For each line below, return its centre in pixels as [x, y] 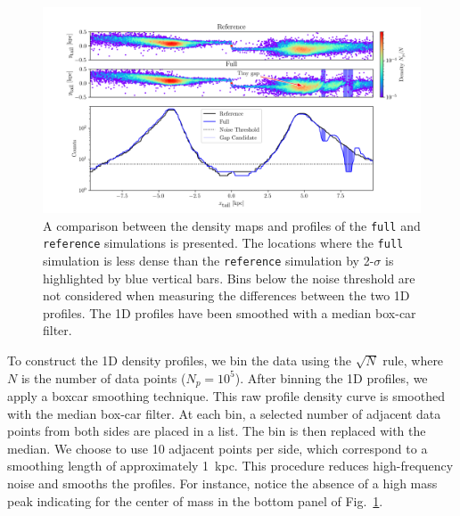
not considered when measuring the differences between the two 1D [226, 295]
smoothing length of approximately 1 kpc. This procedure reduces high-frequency [230, 466]
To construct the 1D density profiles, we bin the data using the [179, 360]
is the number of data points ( [103, 377]
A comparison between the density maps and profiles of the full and [232, 225]
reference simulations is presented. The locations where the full [223, 243]
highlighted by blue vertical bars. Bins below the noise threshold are [229, 278]
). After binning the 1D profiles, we [331, 377]
